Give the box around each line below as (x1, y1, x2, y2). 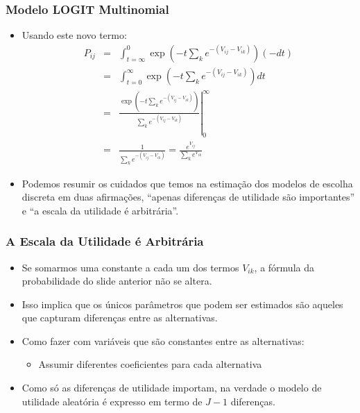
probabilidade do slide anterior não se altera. (22, 273, 212, 288)
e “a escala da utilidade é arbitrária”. (22, 203, 179, 217)
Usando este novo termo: (22, 28, 127, 42)
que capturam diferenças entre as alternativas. (22, 310, 218, 325)
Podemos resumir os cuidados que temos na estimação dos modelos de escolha (22, 176, 353, 190)
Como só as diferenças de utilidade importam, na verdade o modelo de (22, 380, 322, 395)
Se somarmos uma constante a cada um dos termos (22, 260, 239, 274)
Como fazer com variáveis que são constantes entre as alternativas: (22, 333, 305, 348)
